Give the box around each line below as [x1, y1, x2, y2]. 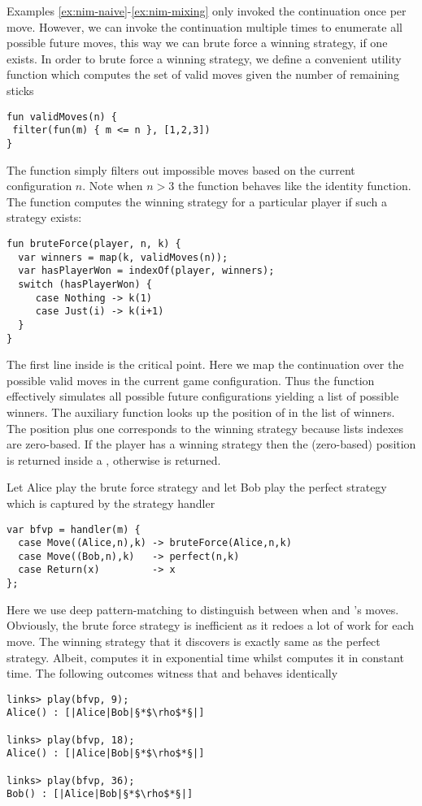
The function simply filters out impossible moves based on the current [7, 161, 355, 178]
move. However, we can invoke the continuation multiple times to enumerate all [7, 18, 402, 35]
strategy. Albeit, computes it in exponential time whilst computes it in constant [7, 648, 404, 665]
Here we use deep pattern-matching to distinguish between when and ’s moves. [7, 600, 399, 617]
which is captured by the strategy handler [7, 494, 215, 511]
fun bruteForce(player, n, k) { [7, 237, 181, 249]
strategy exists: [7, 209, 82, 226]
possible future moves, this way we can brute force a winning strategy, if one [7, 34, 388, 51]
